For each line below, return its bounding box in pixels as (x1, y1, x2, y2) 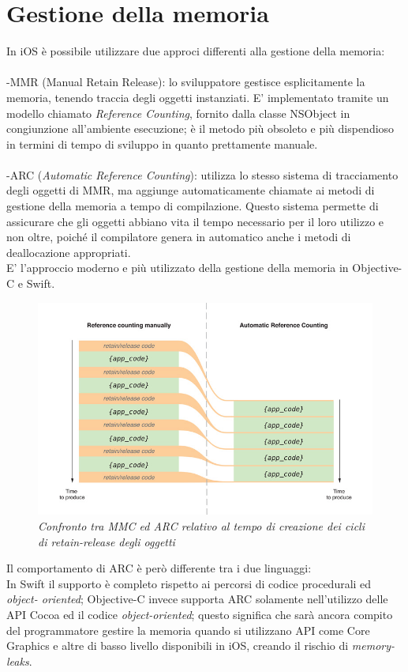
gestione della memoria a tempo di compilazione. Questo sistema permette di (6, 198, 379, 214)
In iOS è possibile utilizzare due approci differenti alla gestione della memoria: (6, 43, 385, 59)
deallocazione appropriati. (6, 244, 131, 260)
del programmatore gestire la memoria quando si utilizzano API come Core (6, 621, 370, 638)
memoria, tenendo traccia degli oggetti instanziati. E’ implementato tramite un (6, 89, 389, 105)
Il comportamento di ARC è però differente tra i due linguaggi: (6, 560, 312, 576)
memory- (351, 637, 395, 654)
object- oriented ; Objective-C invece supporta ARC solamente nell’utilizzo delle (6, 591, 388, 607)
